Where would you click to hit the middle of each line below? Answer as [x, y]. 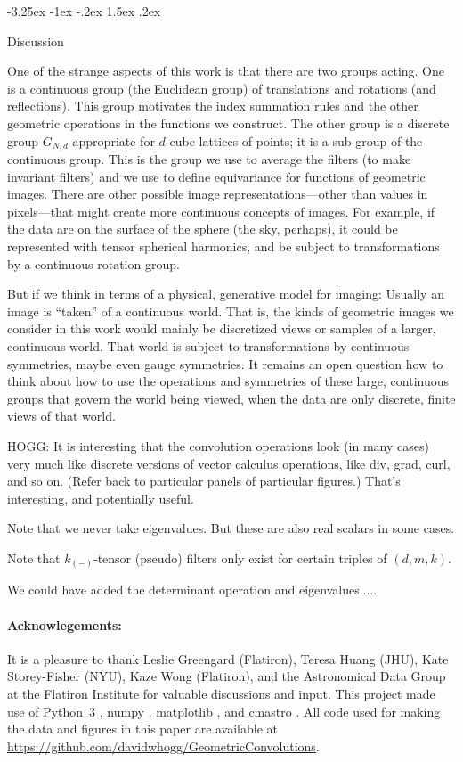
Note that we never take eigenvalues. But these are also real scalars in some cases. [231, 528]
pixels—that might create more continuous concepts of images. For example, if [221, 211]
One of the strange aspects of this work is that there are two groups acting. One [226, 71]
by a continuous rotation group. [93, 263]
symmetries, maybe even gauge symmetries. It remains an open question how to [225, 363]
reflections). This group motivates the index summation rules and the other [213, 106]
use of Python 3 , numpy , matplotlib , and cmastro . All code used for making [224, 711]
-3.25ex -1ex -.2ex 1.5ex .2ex [84, 11]
